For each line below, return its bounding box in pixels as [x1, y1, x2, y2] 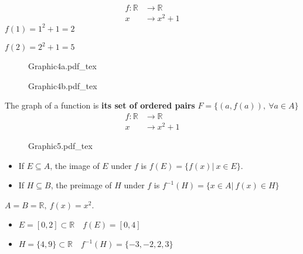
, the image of [50, 159, 100, 171]
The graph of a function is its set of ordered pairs [5, 99, 195, 111]
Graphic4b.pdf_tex [28, 79, 97, 92]
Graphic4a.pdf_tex [28, 60, 97, 72]
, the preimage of [50, 179, 112, 191]
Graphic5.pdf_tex [28, 140, 93, 152]
